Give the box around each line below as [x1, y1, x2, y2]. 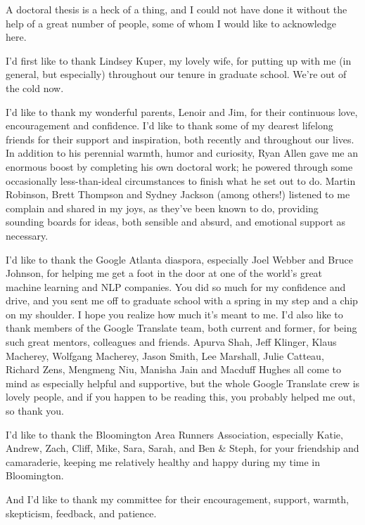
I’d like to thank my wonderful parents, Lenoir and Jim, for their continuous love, [6, 104, 358, 119]
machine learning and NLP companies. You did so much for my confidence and [6, 279, 346, 294]
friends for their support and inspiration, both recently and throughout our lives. [6, 131, 354, 146]
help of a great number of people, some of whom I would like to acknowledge [6, 15, 336, 30]
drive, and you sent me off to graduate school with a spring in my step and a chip [6, 293, 358, 308]
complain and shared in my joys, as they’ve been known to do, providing [6, 200, 319, 215]
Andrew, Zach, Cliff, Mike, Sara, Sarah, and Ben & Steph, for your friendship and [6, 441, 359, 455]
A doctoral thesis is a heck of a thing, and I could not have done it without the [6, 2, 347, 16]
